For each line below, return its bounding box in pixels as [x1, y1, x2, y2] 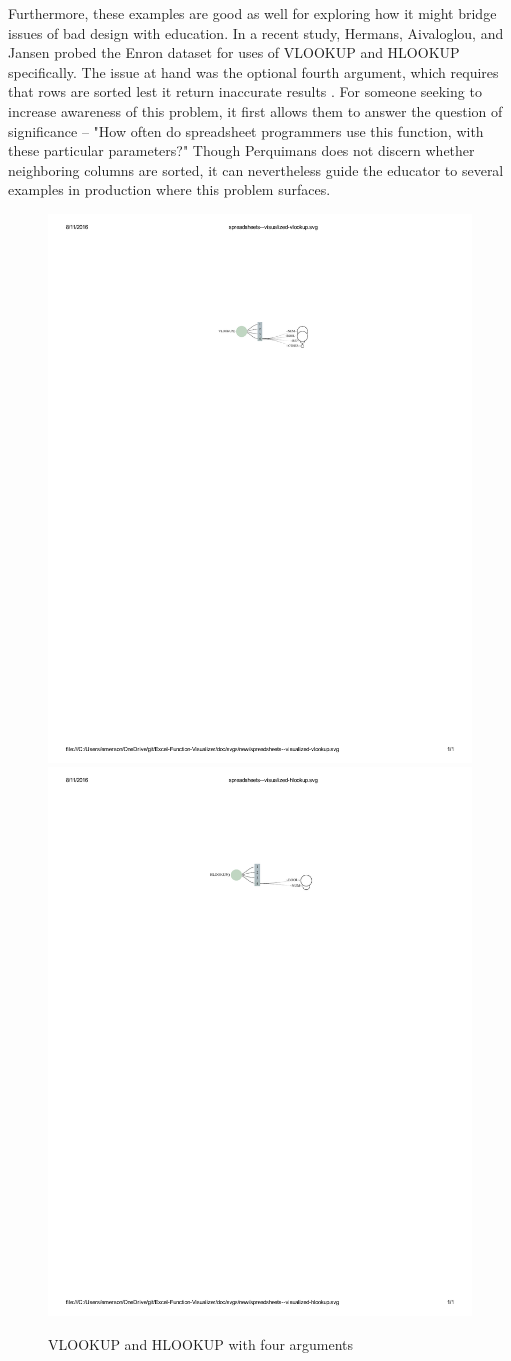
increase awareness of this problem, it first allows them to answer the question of [8, 100, 503, 121]
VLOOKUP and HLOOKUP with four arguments [48, 1333, 354, 1354]
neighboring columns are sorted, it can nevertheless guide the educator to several [8, 159, 504, 180]
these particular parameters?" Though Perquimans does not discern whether [8, 140, 475, 161]
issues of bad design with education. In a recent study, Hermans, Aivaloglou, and [8, 22, 504, 43]
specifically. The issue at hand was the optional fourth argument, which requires [8, 61, 499, 82]
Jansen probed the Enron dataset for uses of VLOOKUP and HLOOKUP [8, 42, 460, 63]
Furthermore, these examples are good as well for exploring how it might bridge [8, 3, 497, 23]
